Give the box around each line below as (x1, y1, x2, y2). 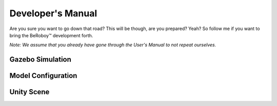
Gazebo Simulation (9, 55, 72, 64)
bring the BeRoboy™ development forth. (9, 32, 93, 38)
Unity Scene (9, 88, 50, 96)
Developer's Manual (9, 8, 97, 19)
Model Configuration (9, 71, 77, 80)
